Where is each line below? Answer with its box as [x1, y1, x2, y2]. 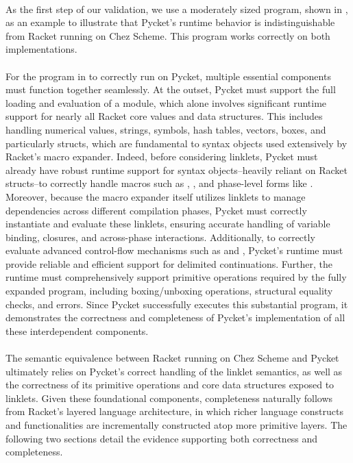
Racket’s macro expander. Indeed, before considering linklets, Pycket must [5, 149, 318, 164]
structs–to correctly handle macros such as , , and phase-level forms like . [5, 176, 313, 190]
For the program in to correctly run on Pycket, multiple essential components [5, 68, 331, 83]
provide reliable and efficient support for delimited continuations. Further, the [5, 256, 333, 271]
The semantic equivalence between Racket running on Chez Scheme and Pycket [5, 351, 339, 365]
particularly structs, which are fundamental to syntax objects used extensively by [5, 136, 348, 150]
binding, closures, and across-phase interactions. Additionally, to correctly [5, 229, 315, 244]
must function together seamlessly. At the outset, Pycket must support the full [5, 82, 336, 97]
